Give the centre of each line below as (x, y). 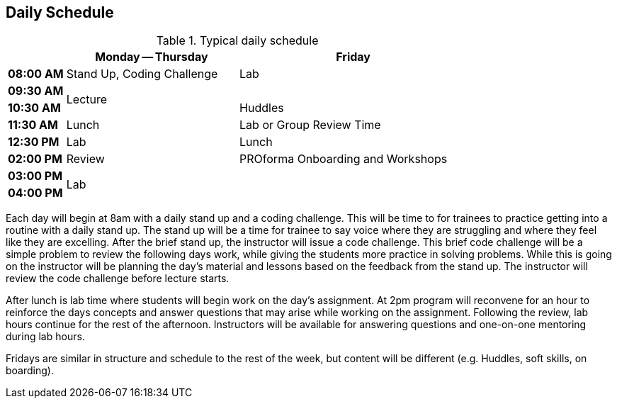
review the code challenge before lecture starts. (118, 279)
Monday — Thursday (152, 57)
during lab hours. (45, 337)
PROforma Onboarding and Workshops (344, 159)
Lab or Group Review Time (310, 125)
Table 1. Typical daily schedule (237, 41)
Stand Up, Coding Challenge (142, 74)
